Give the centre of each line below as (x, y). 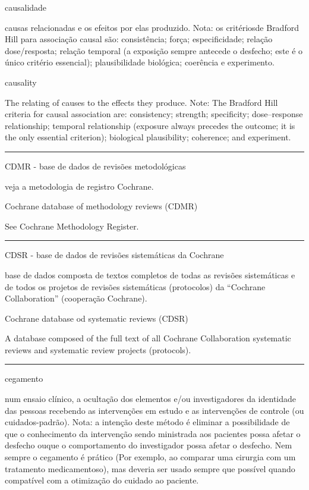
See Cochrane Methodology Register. (72, 226)
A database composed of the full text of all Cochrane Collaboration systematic (148, 338)
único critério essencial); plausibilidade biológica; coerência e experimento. (140, 62)
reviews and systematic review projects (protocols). (98, 349)
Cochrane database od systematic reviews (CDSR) (97, 318)
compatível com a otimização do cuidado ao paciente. (102, 480)
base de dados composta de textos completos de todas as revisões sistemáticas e (150, 274)
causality (21, 82)
